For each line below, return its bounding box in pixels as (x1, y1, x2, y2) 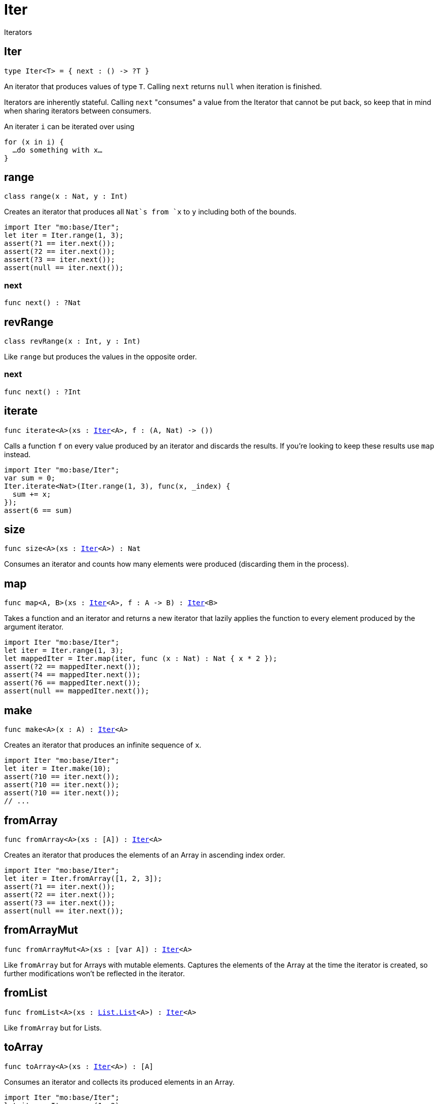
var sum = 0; (4, 473, 56, 482)
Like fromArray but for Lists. (4, 1023, 102, 1032)
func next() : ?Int (4, 387, 81, 396)
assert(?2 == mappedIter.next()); (4, 663, 141, 671)
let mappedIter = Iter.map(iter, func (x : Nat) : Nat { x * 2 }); (4, 654, 277, 663)
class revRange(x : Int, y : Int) (4, 337, 141, 346)
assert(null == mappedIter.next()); (4, 687, 149, 695)
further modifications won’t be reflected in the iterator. (4, 969, 185, 978)
